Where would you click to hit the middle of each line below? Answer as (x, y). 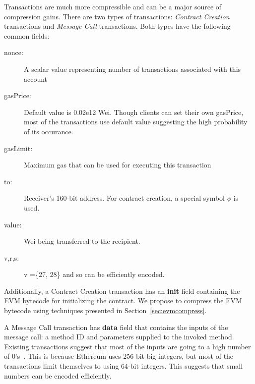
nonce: (14, 52)
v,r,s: (12, 257)
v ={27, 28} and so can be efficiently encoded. (94, 274)
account (36, 79)
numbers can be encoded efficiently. (58, 375)
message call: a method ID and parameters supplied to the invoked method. (119, 337)
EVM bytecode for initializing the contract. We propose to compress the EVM (123, 301)
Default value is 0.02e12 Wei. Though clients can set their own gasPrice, (134, 112)
